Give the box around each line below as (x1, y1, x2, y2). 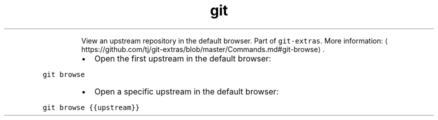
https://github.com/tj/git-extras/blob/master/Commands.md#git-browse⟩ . (81, 44, 325, 53)
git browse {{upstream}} (42, 103, 140, 111)
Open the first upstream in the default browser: (94, 53, 271, 63)
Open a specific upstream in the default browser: (94, 86, 279, 96)
